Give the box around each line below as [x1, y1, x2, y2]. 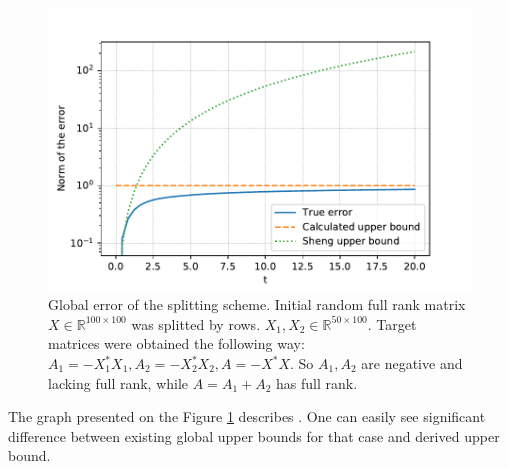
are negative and [361, 353, 463, 374]
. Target [367, 313, 417, 334]
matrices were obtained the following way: [48, 333, 305, 354]
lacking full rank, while [48, 372, 189, 393]
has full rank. [276, 372, 358, 393]
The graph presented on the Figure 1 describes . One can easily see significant [8, 406, 486, 427]
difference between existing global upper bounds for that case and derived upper [8, 425, 500, 446]
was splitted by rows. [131, 313, 261, 334]
